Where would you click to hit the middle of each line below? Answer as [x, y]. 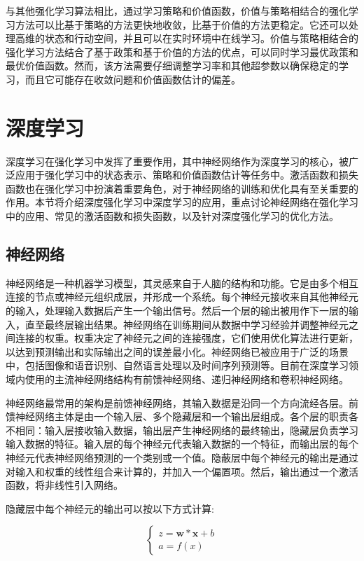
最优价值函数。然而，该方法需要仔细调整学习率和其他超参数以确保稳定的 [172, 65]
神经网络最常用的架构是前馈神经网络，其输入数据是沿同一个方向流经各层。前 [182, 402]
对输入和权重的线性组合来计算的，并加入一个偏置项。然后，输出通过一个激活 [182, 471]
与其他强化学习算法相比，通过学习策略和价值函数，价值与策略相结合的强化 [177, 11]
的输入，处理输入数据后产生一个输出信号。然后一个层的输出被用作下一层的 [177, 311]
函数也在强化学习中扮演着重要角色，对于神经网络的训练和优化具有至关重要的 [182, 188]
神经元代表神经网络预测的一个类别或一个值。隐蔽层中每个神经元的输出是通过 [182, 457]
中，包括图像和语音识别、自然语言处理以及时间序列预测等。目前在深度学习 [177, 365]
